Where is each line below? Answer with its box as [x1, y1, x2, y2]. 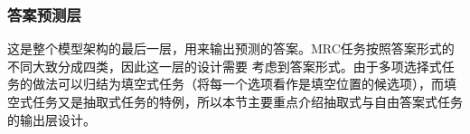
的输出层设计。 [7, 110, 96, 129]
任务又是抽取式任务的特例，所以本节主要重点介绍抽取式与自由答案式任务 [32, 92, 463, 110]
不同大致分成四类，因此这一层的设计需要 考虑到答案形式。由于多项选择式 [7, 56, 442, 75]
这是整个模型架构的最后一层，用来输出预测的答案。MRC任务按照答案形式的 [7, 39, 455, 58]
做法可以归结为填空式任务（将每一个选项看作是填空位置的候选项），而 [32, 74, 444, 93]
